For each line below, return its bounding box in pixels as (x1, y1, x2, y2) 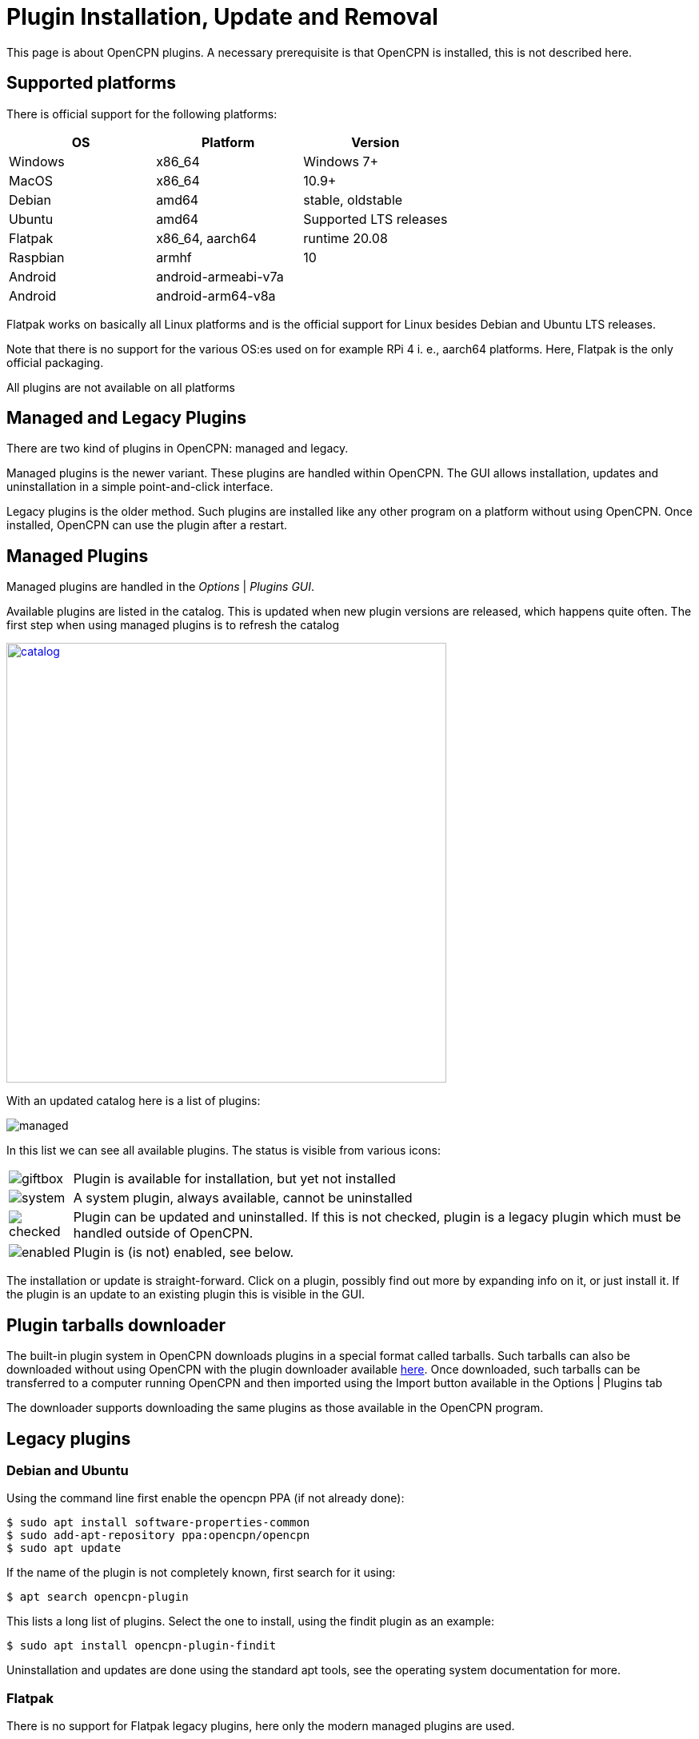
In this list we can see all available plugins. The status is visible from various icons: (6, 1143, 441, 1158)
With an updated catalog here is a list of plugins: (6, 1094, 261, 1108)
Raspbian (9, 249, 65, 265)
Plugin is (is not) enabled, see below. (73, 1244, 294, 1261)
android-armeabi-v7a (156, 268, 284, 285)
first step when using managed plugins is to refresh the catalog (6, 618, 340, 632)
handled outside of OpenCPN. (73, 1225, 254, 1242)
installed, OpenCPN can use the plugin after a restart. (6, 518, 288, 532)
